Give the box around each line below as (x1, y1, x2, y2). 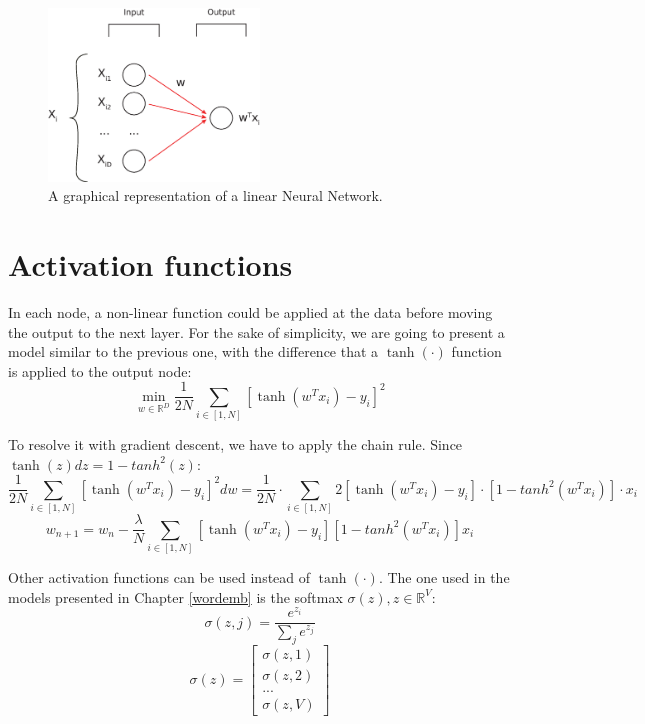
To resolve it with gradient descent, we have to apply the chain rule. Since (8, 434, 463, 455)
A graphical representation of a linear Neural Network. (48, 185, 383, 206)
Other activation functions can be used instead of (8, 567, 311, 588)
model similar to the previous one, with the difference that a (8, 341, 379, 362)
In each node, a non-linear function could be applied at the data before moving (8, 302, 493, 322)
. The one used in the (378, 567, 510, 588)
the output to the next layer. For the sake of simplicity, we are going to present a (8, 321, 505, 342)
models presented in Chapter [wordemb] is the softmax (8, 586, 343, 607)
